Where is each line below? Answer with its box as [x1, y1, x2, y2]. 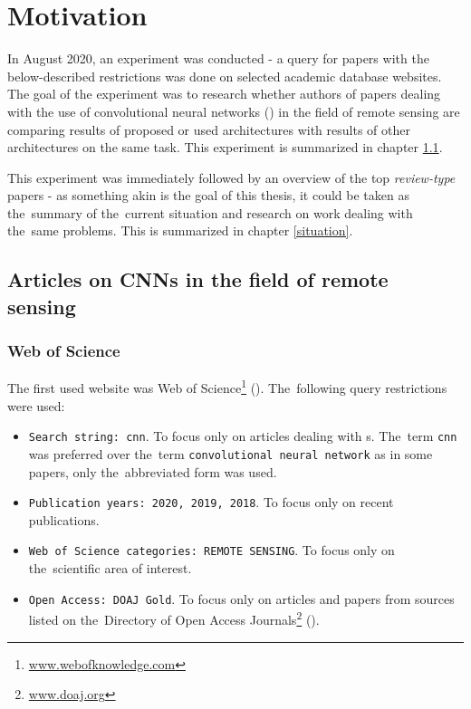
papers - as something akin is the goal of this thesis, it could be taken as [7, 186, 409, 205]
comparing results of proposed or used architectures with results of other [7, 120, 410, 139]
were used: [7, 396, 65, 415]
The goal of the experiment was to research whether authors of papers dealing [7, 84, 441, 103]
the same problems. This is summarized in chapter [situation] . [7, 221, 353, 240]
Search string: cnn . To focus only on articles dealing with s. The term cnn [28, 426, 457, 446]
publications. [28, 510, 100, 529]
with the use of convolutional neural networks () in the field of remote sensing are [7, 101, 460, 120]
